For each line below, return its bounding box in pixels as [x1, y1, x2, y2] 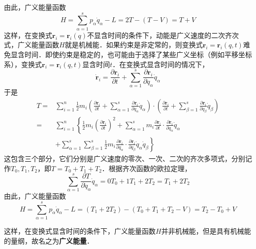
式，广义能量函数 [4, 39, 59, 50]
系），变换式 [4, 59, 42, 69]
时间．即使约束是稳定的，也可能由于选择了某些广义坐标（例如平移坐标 [24, 49, 252, 59]
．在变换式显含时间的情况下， [112, 59, 209, 69]
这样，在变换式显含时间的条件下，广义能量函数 [4, 225, 156, 236]
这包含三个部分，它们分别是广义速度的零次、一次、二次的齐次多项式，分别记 [4, 153, 252, 163]
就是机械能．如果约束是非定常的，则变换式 [64, 39, 203, 50]
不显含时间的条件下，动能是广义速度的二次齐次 [87, 30, 239, 40]
